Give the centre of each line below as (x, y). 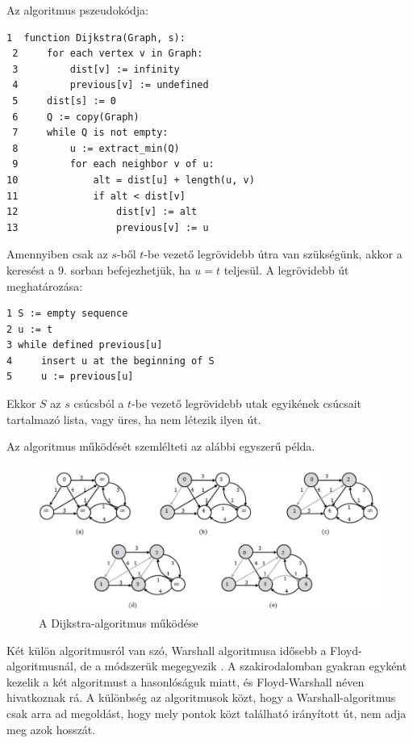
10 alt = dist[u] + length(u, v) (131, 180)
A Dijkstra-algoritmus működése (119, 623)
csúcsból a (99, 403)
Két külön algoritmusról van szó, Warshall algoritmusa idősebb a (167, 650)
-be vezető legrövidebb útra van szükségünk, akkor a (273, 254)
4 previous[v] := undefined (111, 85)
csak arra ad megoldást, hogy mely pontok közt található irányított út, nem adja (206, 713)
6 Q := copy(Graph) (76, 117)
